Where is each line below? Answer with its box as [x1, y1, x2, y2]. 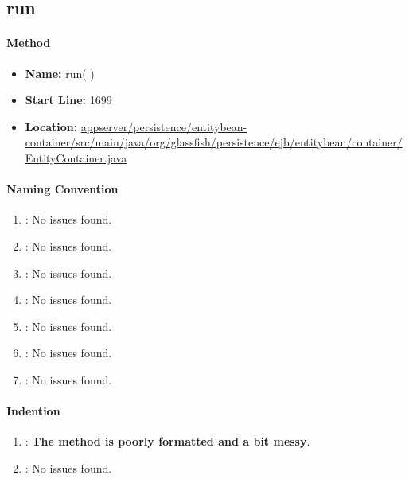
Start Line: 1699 [25, 92, 112, 108]
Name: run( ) [25, 64, 95, 81]
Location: [25, 118, 78, 134]
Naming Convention [6, 181, 119, 197]
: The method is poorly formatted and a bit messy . [25, 433, 310, 450]
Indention [6, 403, 60, 419]
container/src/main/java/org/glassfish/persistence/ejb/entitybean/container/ [25, 134, 403, 150]
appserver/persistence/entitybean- [80, 118, 247, 134]
